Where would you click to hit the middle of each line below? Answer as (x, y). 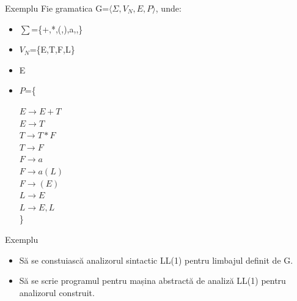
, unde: (168, 8)
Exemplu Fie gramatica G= (57, 8)
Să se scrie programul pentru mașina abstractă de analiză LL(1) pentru (152, 281)
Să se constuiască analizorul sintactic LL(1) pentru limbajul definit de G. (156, 260)
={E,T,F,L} (52, 49)
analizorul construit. (57, 292)
